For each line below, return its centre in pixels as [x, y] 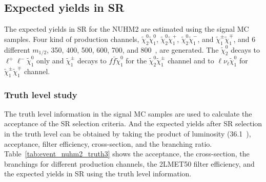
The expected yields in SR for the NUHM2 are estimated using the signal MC [127, 29]
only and [50, 61]
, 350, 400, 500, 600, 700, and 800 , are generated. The [133, 49]
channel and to [191, 61]
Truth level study [41, 94]
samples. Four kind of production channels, [72, 39]
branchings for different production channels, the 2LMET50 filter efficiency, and [129, 163]
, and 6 [244, 39]
